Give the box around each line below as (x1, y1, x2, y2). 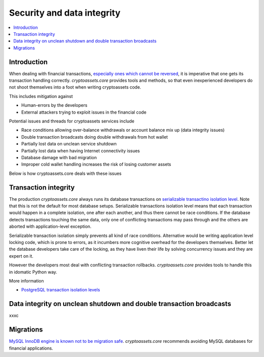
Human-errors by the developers (21, 102, 88, 108)
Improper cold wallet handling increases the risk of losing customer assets (21, 162, 171, 167)
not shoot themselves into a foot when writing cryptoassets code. (9, 84, 141, 90)
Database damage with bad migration (21, 154, 97, 160)
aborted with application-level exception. (9, 223, 91, 230)
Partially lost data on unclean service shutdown (21, 141, 117, 147)
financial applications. (9, 345, 53, 351)
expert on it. (9, 253, 34, 259)
